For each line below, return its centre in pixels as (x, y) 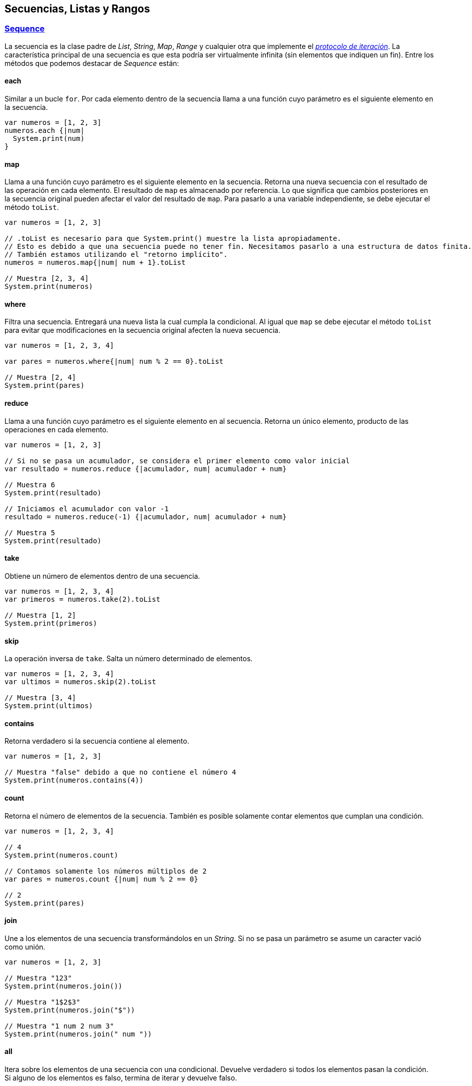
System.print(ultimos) (49, 706)
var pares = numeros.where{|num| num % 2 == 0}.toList (114, 362)
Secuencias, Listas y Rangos (77, 9)
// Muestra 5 (30, 533)
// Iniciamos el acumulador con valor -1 (87, 509)
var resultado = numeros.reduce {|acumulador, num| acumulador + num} (146, 469)
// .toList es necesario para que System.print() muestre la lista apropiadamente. (173, 239)
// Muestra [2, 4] (40, 378)
